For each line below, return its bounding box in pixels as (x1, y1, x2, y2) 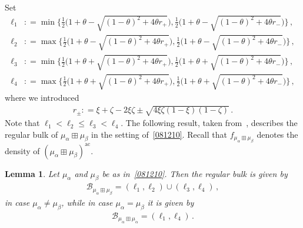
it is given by (147, 196, 194, 208)
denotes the (257, 128, 298, 140)
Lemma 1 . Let (5, 167, 59, 179)
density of (5, 144, 40, 156)
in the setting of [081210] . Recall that (91, 128, 227, 140)
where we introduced (5, 91, 79, 103)
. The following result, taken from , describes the (121, 117, 298, 129)
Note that (5, 117, 40, 129)
